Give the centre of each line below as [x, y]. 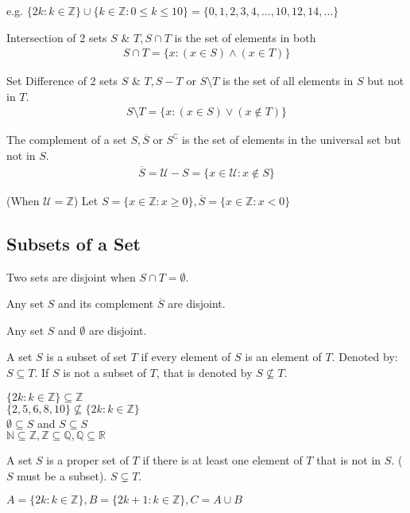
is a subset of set [87, 357]
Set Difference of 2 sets [62, 81]
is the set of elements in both [245, 37]
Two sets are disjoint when [71, 276]
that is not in [349, 460]
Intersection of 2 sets [57, 37]
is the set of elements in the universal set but [292, 140]
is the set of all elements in [288, 81]
